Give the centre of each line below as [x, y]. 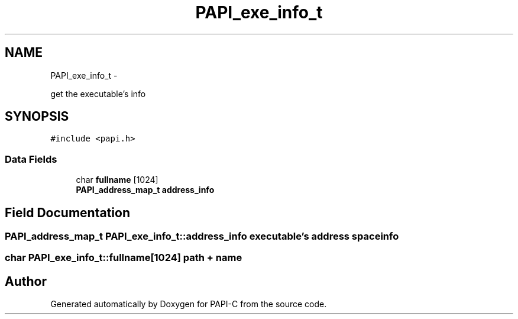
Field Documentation [67, 212]
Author [26, 281]
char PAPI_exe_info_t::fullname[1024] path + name [124, 258]
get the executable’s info [98, 94]
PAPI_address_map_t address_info [145, 190]
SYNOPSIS [37, 117]
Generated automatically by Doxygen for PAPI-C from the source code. [189, 304]
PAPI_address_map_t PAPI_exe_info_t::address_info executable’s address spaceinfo [202, 236]
